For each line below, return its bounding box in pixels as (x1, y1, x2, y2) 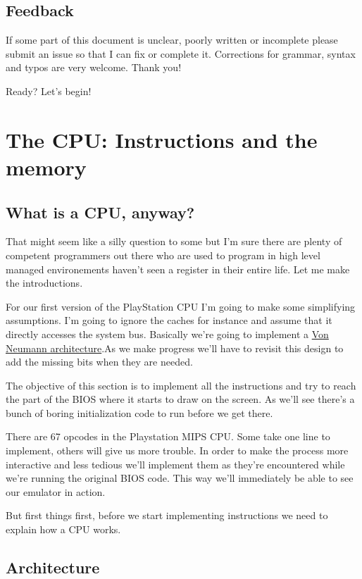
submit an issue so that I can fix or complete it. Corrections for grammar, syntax (6, 46, 356, 61)
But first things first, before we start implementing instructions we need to (6, 508, 328, 523)
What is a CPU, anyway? (6, 201, 195, 223)
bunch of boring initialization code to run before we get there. (6, 405, 273, 420)
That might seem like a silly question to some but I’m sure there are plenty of (6, 234, 342, 249)
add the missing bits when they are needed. (6, 354, 193, 369)
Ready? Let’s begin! (6, 83, 92, 98)
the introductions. (6, 275, 83, 290)
